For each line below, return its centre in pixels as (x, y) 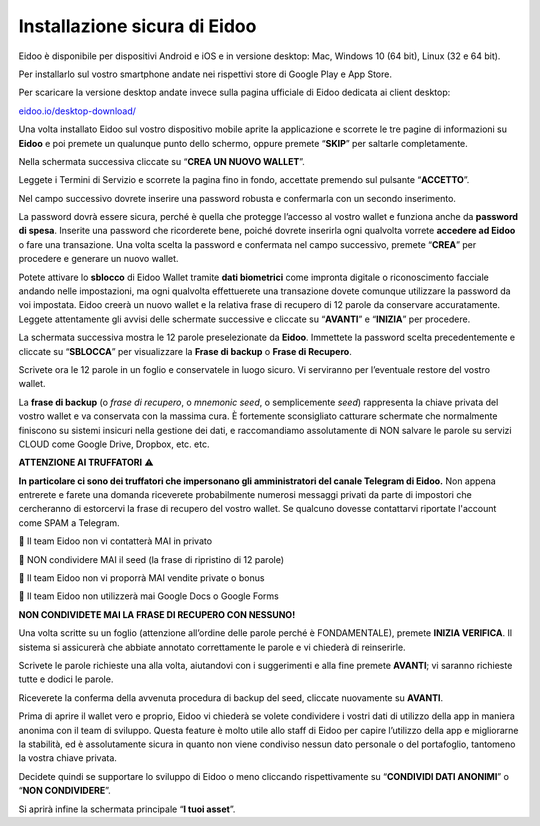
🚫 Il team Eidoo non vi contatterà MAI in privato (115, 541)
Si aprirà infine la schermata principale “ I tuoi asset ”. (127, 809)
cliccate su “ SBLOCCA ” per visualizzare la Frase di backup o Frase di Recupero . (185, 351)
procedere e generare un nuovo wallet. (98, 259)
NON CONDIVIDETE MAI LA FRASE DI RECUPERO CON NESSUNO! (157, 614)
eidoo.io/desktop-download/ (77, 111)
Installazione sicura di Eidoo (137, 26)
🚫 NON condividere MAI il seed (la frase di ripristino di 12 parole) (151, 559)
